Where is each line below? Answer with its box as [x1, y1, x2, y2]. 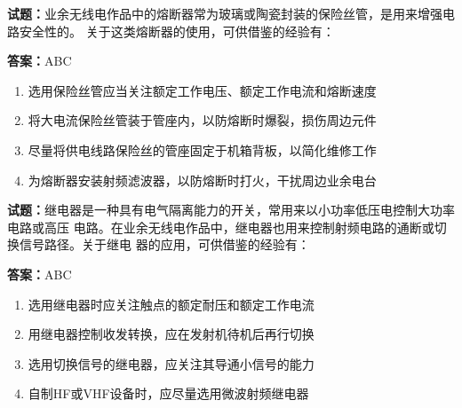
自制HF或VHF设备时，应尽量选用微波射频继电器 [28, 384, 309, 403]
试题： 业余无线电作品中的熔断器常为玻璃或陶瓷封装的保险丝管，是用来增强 [7, 4, 442, 22]
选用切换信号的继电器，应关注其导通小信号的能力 [28, 354, 315, 373]
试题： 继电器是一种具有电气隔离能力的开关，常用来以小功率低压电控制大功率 [7, 200, 455, 219]
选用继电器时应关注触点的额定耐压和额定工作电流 [28, 294, 315, 313]
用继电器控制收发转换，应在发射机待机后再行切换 [28, 325, 315, 343]
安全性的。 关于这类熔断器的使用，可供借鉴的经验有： [19, 21, 335, 40]
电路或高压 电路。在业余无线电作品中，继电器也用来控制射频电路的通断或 [7, 217, 434, 236]
